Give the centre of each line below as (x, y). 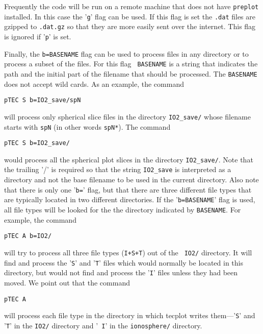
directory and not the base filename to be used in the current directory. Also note (131, 180)
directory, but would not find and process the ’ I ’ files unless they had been (121, 272)
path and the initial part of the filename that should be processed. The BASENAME (131, 73)
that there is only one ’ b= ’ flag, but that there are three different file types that (128, 189)
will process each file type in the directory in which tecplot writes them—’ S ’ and (130, 315)
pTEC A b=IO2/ (28, 236)
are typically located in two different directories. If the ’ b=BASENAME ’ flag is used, (130, 199)
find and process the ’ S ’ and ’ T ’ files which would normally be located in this (124, 262)
